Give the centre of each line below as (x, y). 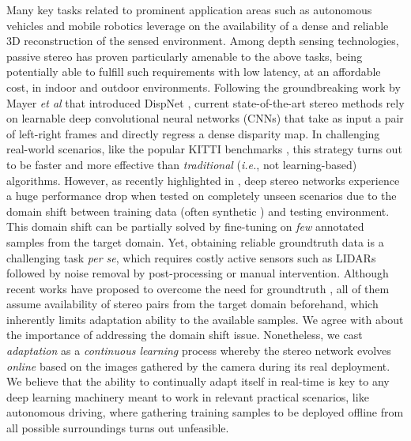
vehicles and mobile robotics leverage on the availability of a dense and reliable (198, 25)
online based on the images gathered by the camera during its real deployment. (198, 366)
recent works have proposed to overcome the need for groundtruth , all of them (198, 288)
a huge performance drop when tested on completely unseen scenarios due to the (202, 196)
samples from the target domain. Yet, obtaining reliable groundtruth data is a (195, 241)
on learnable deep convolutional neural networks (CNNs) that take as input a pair (205, 118)
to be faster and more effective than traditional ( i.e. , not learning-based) (182, 164)
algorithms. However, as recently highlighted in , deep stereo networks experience (203, 180)
